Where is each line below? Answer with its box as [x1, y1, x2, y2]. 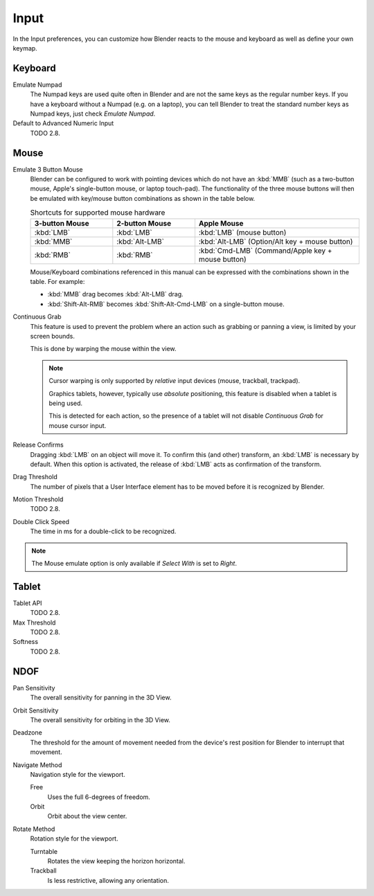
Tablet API [12, 599, 42, 607]
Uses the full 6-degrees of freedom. [47, 793, 150, 801]
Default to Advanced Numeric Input [12, 119, 114, 127]
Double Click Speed [12, 517, 69, 526]
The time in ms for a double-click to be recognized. [30, 527, 177, 536]
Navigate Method [12, 760, 62, 769]
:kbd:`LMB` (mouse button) [198, 227, 287, 237]
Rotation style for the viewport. [30, 834, 118, 843]
